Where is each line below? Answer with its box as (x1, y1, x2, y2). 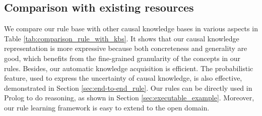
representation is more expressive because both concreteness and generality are (4, 43, 247, 53)
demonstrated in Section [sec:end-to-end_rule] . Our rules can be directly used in (4, 82, 252, 93)
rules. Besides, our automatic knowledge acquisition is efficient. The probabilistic (4, 63, 253, 73)
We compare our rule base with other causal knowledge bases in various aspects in (4, 23, 258, 34)
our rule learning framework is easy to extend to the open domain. (4, 102, 210, 112)
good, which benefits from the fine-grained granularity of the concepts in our (4, 52, 240, 63)
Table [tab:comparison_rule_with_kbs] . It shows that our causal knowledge (4, 33, 239, 43)
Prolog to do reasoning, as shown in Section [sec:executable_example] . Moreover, (4, 92, 254, 103)
